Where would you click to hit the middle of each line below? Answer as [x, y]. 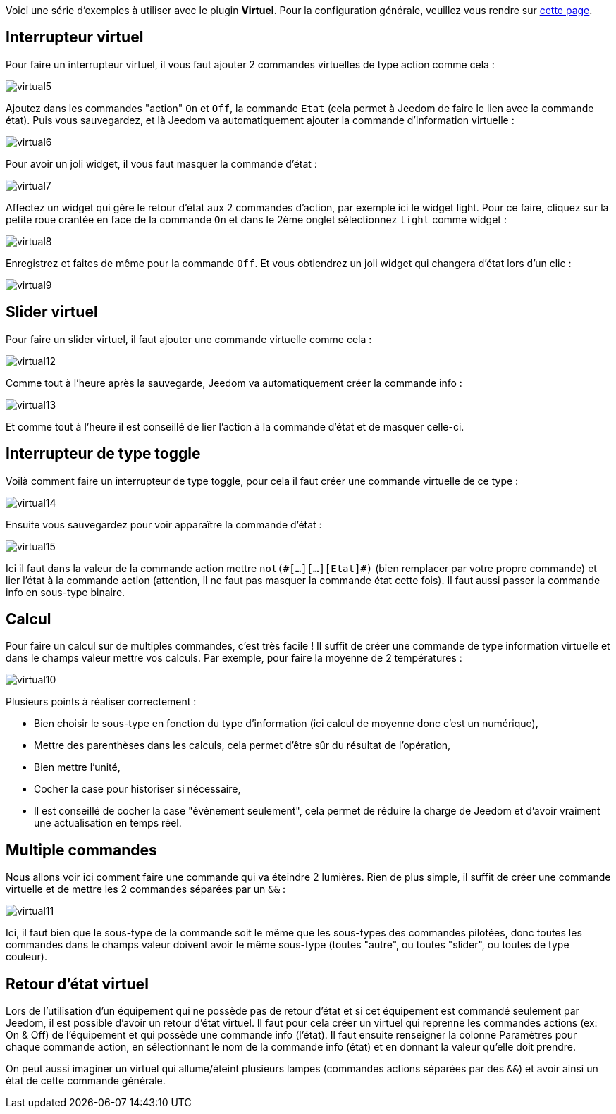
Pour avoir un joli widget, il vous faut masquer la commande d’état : [161, 163]
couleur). [26, 957]
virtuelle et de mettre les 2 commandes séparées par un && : [146, 889]
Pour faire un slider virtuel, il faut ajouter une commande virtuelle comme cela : [189, 339]
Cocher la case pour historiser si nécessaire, [137, 789]
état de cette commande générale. [86, 1081]
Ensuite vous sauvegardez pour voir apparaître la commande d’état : [164, 524]
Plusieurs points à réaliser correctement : [101, 702]
